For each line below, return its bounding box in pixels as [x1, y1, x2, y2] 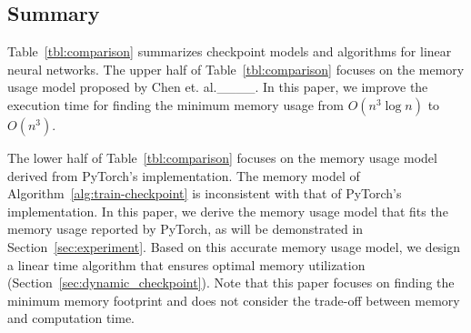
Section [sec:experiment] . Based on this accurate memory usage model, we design [7, 237, 461, 256]
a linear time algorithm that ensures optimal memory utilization [7, 255, 366, 274]
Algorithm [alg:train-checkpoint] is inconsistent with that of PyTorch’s [7, 184, 402, 203]
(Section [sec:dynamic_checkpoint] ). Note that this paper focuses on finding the [7, 273, 455, 292]
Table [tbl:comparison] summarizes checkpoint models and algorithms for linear [7, 42, 452, 61]
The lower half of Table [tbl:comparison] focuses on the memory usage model [7, 147, 437, 166]
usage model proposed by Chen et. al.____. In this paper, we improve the [7, 77, 428, 96]
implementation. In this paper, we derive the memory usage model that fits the [7, 201, 448, 220]
